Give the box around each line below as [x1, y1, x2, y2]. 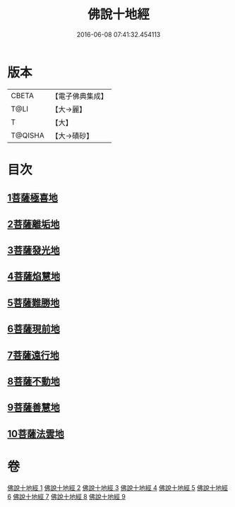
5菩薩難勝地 [7, 297, 60, 309]
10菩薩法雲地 [7, 428, 65, 440]
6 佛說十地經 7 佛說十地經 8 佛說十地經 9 [7, 492, 126, 501]
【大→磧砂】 [51, 131, 94, 141]
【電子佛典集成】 [51, 91, 108, 101]
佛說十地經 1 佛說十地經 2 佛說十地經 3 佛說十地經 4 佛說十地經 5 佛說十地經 [7, 483, 228, 491]
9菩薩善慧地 [7, 402, 60, 414]
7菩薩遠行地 [7, 349, 60, 361]
